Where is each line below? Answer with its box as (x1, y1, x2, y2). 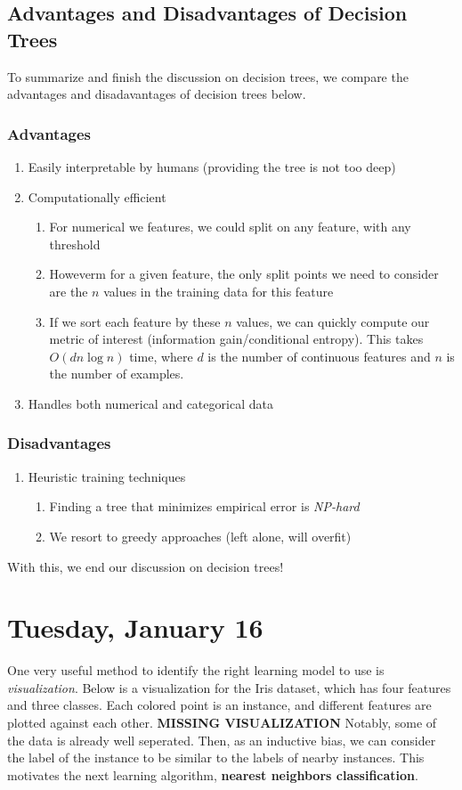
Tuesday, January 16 (7, 609, 263, 646)
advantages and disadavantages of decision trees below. (7, 85, 306, 103)
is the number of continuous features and (207, 346, 431, 365)
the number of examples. (49, 364, 184, 383)
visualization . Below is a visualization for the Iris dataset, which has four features (7, 678, 451, 696)
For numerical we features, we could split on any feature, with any (49, 217, 411, 236)
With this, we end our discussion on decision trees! (7, 557, 284, 575)
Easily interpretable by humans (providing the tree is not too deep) (28, 158, 396, 175)
